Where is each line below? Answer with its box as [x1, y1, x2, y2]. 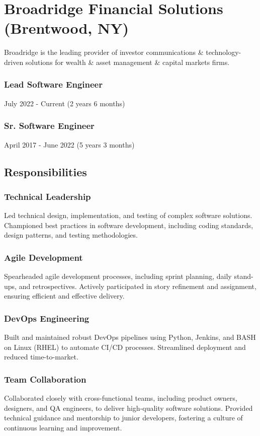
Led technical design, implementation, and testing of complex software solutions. [4, 210, 252, 221]
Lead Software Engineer [4, 78, 103, 91]
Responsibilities [4, 164, 87, 179]
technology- [206, 47, 241, 57]
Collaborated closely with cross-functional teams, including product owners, [4, 393, 237, 403]
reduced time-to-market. [4, 351, 78, 362]
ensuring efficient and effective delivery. [4, 290, 125, 301]
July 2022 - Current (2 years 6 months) [4, 98, 125, 108]
